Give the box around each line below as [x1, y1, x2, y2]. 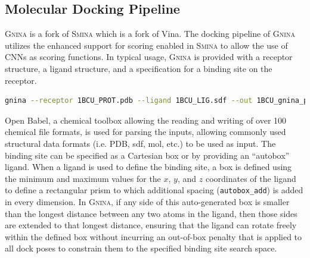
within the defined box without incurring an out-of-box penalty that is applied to [5, 230, 302, 243]
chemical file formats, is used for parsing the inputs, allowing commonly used [5, 125, 286, 138]
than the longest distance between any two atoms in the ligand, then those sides [5, 207, 297, 219]
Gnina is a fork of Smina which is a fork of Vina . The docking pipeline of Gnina [5, 27, 295, 40]
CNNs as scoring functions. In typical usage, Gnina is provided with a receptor [5, 51, 293, 63]
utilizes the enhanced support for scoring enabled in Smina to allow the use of [5, 39, 288, 51]
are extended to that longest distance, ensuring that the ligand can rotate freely [5, 219, 297, 231]
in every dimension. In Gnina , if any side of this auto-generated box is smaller [5, 195, 290, 207]
